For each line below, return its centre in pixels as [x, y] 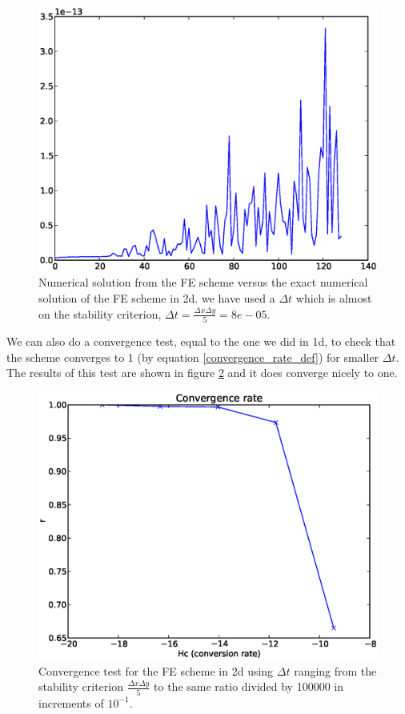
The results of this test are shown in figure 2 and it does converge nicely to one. [202, 373]
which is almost [334, 298]
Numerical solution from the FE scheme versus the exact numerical [203, 282]
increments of [71, 702]
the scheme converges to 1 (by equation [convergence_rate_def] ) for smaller [193, 357]
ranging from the [335, 670]
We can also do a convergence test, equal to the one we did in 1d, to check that [201, 341]
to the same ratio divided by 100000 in [249, 686]
